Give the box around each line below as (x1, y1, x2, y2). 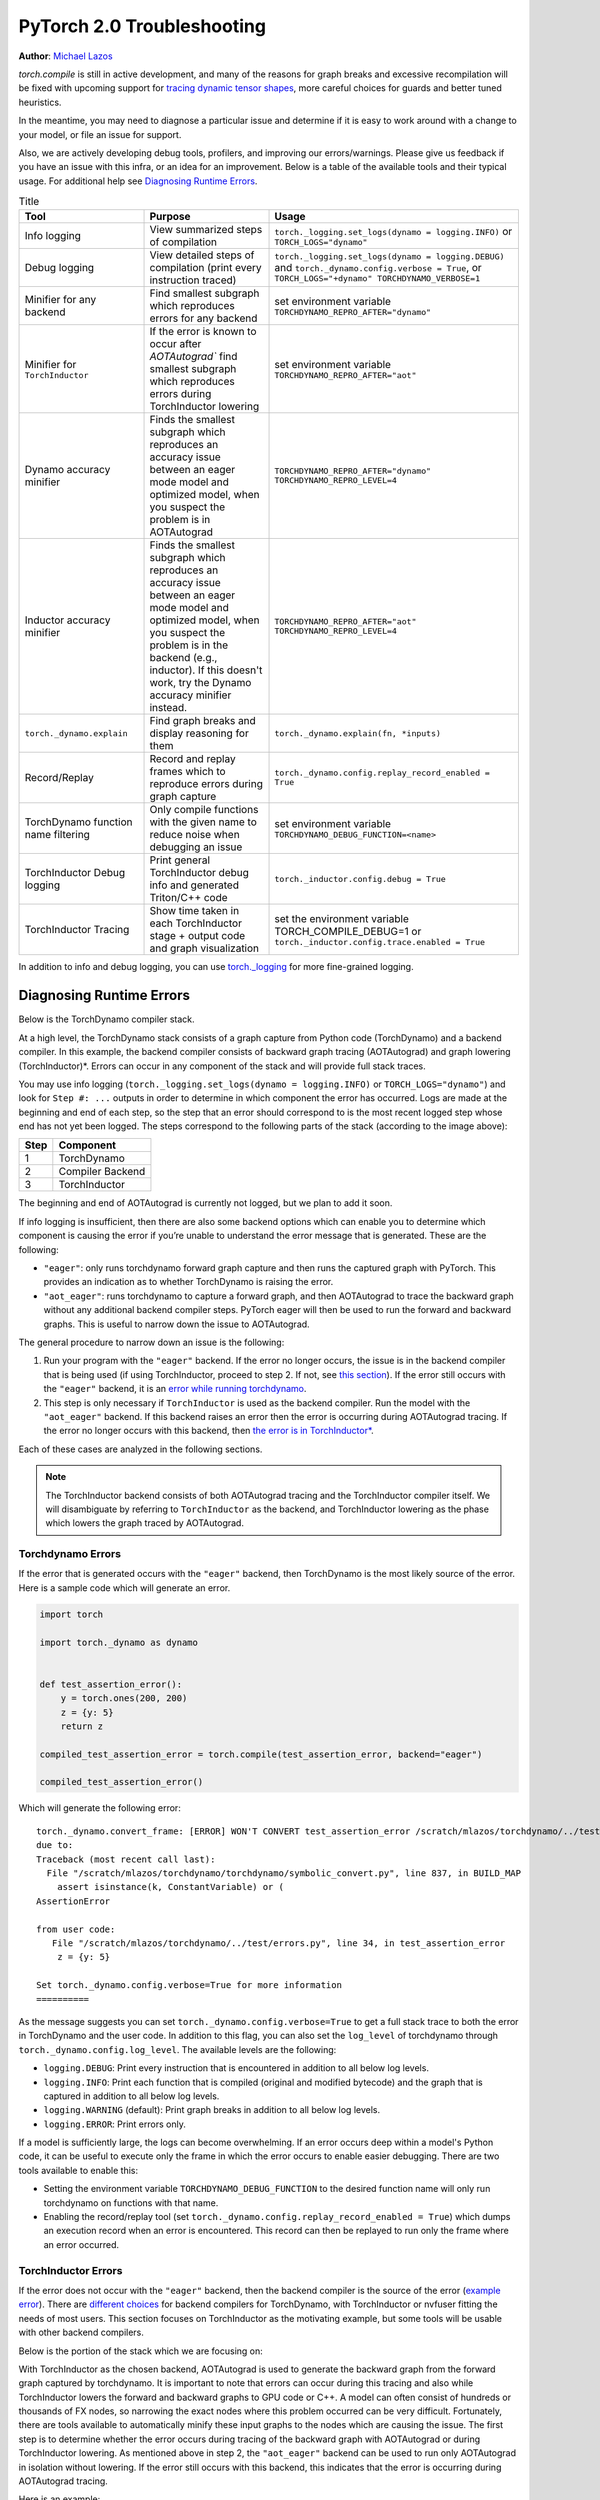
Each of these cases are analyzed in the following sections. (18, 1443, 263, 1455)
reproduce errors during (149, 777, 264, 791)
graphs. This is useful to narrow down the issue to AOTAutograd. (43, 1318, 310, 1330)
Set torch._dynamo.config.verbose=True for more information (36, 1980, 342, 1991)
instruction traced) (149, 273, 237, 287)
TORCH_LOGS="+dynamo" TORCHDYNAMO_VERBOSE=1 (274, 273, 480, 284)
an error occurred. (43, 2238, 120, 2250)
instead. (149, 701, 188, 715)
